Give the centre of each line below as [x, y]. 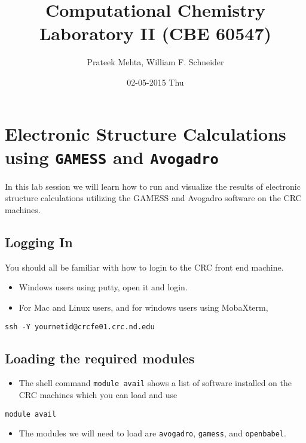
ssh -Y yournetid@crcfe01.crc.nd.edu [80, 327]
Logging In [39, 242]
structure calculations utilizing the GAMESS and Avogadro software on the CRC [153, 198]
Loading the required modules [100, 358]
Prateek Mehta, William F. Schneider [155, 62]
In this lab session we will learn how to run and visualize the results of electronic [153, 186]
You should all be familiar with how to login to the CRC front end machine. [144, 267]
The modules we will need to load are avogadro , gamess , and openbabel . [152, 433]
